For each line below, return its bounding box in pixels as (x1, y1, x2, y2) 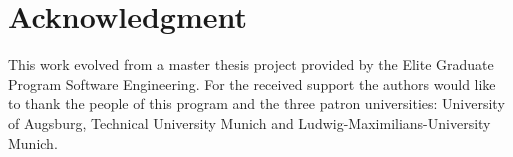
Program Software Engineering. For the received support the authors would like (8, 73, 496, 94)
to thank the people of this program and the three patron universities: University (8, 93, 505, 114)
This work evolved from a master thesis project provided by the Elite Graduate (8, 54, 494, 75)
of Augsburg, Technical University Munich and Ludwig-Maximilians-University (8, 112, 491, 133)
